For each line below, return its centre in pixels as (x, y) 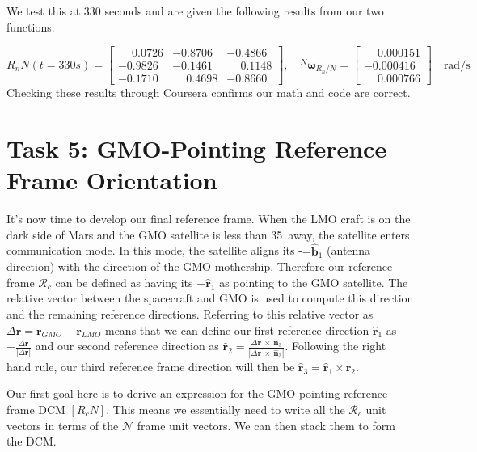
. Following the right (336, 346)
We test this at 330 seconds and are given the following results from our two (195, 11)
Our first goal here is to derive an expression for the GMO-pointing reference (197, 393)
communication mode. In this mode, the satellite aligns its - (154, 250)
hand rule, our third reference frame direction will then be (151, 366)
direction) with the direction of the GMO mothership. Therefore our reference (200, 266)
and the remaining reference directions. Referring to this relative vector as (190, 313)
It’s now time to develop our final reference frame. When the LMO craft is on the (209, 219)
